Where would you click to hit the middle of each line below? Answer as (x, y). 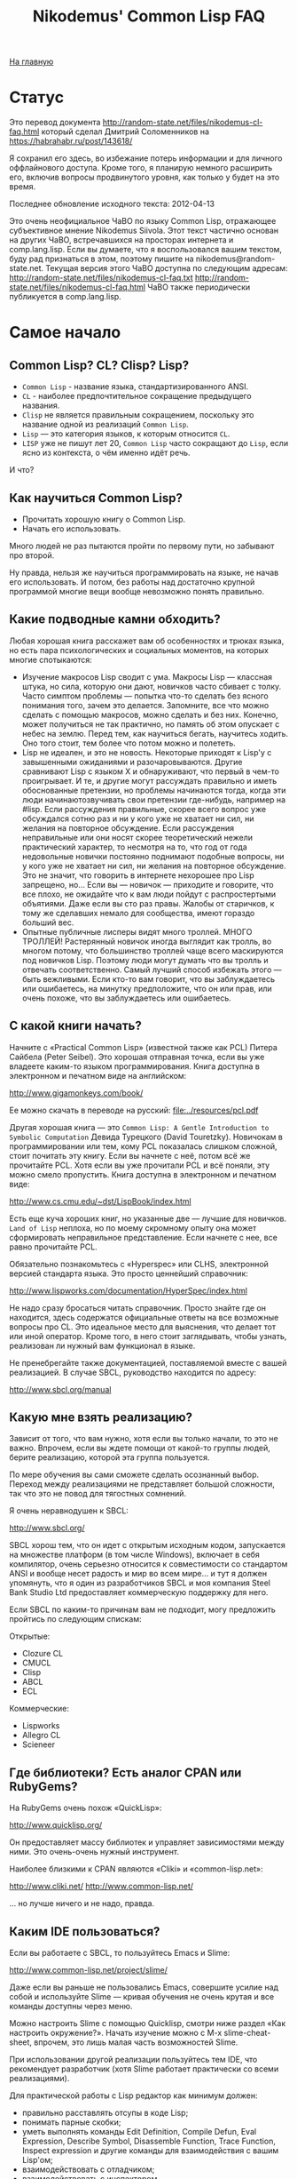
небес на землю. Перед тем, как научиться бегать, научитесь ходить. (155, 733)
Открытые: (30, 1636)
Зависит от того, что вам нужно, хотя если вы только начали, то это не (144, 1439)
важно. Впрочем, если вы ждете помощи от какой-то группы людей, (140, 1448)
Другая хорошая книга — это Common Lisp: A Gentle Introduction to (139, 1127)
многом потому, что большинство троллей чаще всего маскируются (152, 950)
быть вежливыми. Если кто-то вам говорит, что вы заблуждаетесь (148, 978)
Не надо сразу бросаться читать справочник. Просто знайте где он (137, 1307)
